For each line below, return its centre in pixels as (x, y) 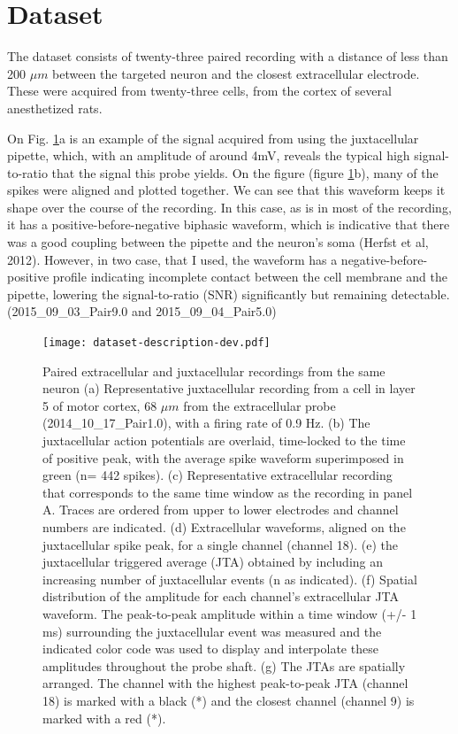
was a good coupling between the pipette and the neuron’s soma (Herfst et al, (218, 242)
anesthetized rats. (55, 108)
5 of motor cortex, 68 (100, 405)
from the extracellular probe (260, 405)
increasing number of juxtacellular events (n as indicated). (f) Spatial (230, 579)
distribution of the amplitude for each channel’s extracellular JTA (221, 596)
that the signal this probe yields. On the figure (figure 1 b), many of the (245, 172)
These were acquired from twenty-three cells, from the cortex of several (199, 91)
